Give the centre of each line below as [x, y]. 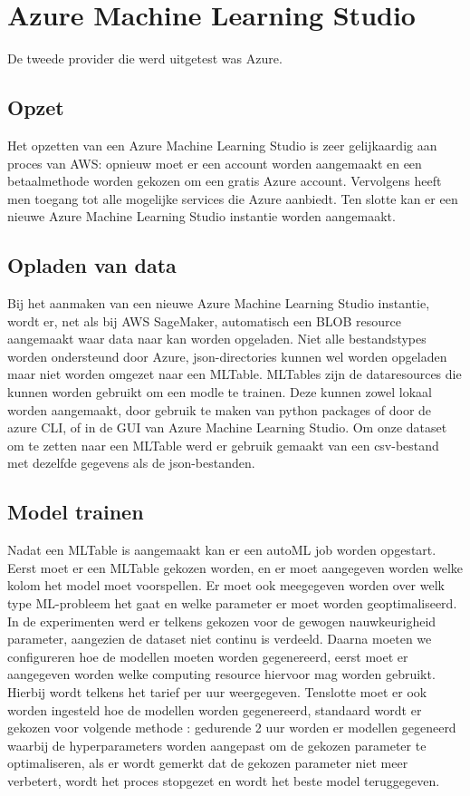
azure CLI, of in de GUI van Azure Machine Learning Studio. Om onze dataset [227, 427]
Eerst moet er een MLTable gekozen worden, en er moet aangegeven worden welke [235, 567]
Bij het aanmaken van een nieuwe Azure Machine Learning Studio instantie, [219, 303]
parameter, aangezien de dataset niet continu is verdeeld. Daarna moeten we [220, 639]
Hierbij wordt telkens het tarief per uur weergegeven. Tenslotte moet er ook [217, 691]
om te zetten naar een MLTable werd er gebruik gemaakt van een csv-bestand [223, 445]
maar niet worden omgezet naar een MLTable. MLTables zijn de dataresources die [235, 374]
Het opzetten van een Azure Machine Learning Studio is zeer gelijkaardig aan [222, 145]
